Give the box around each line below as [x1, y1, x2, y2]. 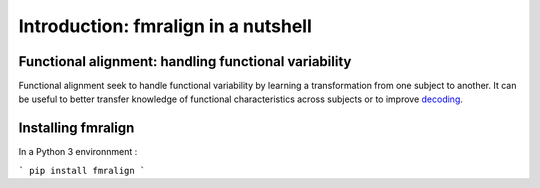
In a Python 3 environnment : [18, 146, 138, 158]
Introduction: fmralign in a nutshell [18, 15, 312, 37]
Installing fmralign [18, 120, 135, 137]
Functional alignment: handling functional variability [18, 53, 352, 70]
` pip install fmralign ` [18, 165, 146, 176]
